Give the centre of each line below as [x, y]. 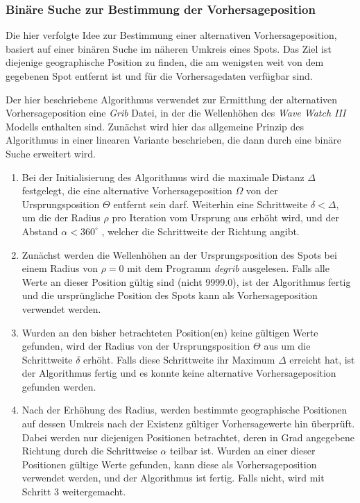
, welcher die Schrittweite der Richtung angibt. [200, 231]
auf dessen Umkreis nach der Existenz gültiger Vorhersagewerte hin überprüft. [188, 424]
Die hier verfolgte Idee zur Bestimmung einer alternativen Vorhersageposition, [171, 35]
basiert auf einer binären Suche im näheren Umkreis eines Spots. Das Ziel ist [169, 48]
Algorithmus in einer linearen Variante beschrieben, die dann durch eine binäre [173, 140]
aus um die [287, 346]
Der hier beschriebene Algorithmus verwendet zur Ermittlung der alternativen [172, 99]
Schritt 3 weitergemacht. [74, 492]
